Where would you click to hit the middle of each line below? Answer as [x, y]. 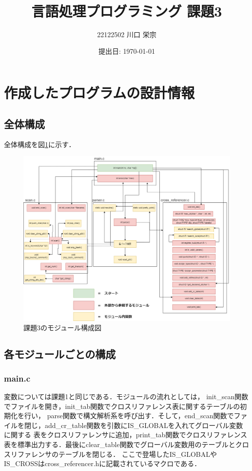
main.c [17, 378]
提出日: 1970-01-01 [127, 51]
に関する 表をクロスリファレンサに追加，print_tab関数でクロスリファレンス [126, 435]
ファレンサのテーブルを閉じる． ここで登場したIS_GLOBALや [117, 454]
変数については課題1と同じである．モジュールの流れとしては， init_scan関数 [126, 396]
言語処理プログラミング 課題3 [127, 11]
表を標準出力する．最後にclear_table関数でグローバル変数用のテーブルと [120, 444]
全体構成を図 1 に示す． [40, 144]
